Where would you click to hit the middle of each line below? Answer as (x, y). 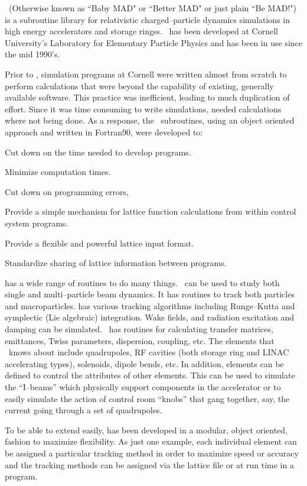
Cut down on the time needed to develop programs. (98, 152)
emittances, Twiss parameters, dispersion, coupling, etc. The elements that (140, 340)
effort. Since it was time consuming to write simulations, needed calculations (143, 108)
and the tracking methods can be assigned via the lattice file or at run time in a (149, 464)
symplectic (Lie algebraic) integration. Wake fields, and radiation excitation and (150, 317)
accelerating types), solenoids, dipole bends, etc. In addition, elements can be (144, 363)
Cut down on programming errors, (67, 191)
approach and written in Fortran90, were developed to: (104, 132)
